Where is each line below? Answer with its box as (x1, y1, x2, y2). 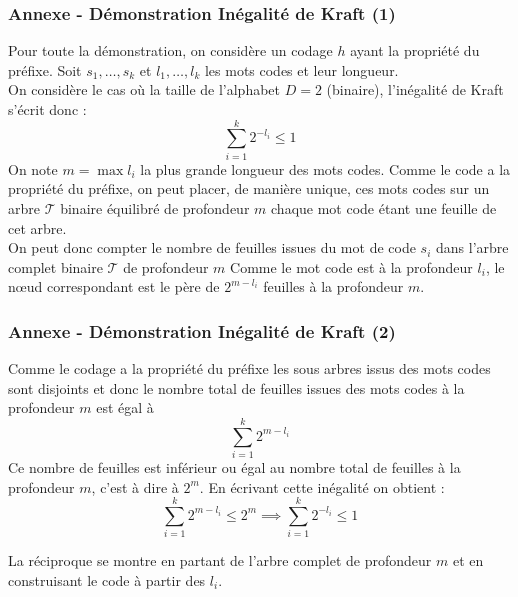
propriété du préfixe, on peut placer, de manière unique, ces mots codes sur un (8, 178, 490, 199)
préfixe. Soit (8, 59, 82, 80)
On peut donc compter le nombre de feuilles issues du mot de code (8, 237, 416, 258)
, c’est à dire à (91, 476, 179, 497)
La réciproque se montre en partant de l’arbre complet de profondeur (8, 550, 432, 571)
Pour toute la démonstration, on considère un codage (8, 40, 333, 61)
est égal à (96, 397, 154, 418)
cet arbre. (8, 217, 67, 238)
